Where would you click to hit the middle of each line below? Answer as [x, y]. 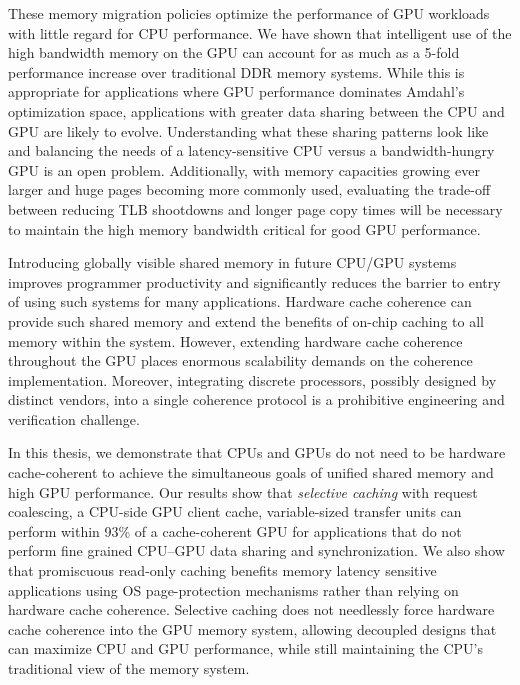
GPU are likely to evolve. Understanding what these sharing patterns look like [248, 130]
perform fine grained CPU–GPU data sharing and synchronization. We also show [256, 550]
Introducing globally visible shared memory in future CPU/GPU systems [232, 262]
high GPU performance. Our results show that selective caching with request [243, 491]
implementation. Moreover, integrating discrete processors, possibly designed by [252, 379]
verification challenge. [74, 418]
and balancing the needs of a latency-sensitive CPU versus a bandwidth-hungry [251, 150]
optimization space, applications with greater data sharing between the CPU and [256, 110]
